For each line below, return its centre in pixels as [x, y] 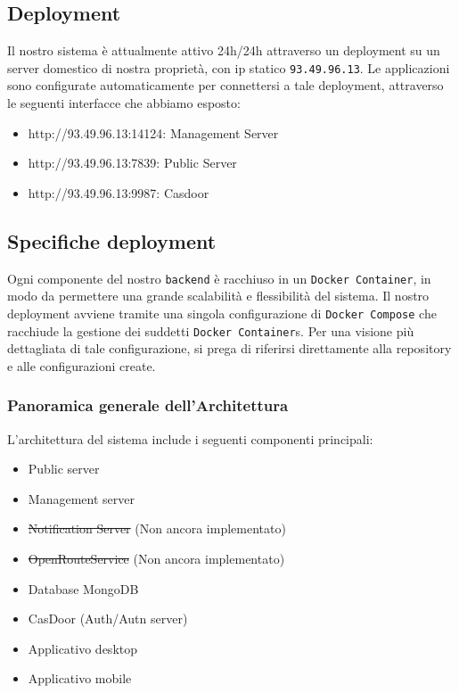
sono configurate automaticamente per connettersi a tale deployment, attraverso [225, 85]
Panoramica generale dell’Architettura [148, 405]
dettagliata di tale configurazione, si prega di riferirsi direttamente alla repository [229, 348]
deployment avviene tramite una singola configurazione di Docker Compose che [222, 313]
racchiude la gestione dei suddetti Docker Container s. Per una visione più [211, 330]
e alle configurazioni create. [82, 365]
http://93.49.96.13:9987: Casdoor [119, 192]
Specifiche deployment [112, 240]
